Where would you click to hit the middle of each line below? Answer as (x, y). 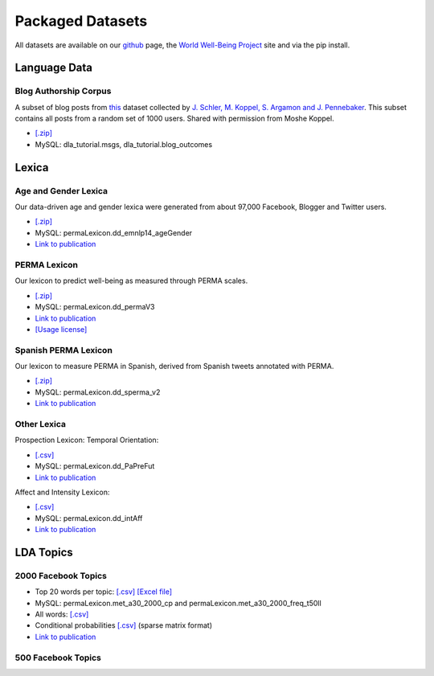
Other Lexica (40, 424)
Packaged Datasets (81, 21)
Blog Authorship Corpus (63, 91)
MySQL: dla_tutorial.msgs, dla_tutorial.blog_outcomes (124, 144)
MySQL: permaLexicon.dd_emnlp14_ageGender (114, 232)
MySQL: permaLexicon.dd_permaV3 (95, 307)
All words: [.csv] (62, 614)
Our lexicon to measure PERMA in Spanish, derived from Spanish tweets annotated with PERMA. (174, 367)
